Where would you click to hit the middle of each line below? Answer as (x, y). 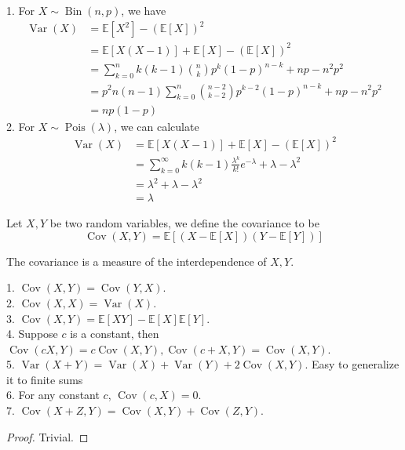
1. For (21, 10)
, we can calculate (157, 126)
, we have (144, 10)
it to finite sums (45, 379)
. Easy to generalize (352, 364)
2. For (21, 126)
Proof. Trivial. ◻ (47, 436)
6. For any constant (53, 395)
